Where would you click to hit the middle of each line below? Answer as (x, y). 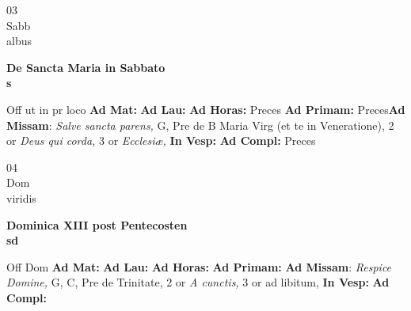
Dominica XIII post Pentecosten (97, 224)
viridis (21, 197)
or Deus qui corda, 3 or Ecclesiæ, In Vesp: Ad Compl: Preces (161, 140)
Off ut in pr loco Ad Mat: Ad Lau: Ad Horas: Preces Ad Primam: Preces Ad (206, 109)
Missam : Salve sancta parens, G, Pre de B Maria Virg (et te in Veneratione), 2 (200, 125)
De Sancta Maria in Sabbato (86, 67)
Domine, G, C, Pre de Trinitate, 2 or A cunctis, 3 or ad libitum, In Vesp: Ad (198, 282)
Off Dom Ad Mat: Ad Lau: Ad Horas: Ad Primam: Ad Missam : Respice (199, 266)
